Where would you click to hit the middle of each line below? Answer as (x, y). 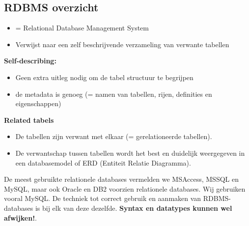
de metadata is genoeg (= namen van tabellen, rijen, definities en (114, 94)
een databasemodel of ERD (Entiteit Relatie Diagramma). (103, 162)
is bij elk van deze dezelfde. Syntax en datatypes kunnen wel (134, 208)
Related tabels (29, 120)
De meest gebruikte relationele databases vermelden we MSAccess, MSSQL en (121, 179)
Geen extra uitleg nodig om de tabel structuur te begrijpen (104, 77)
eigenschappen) (38, 103)
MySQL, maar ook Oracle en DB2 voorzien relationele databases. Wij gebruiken (125, 188)
